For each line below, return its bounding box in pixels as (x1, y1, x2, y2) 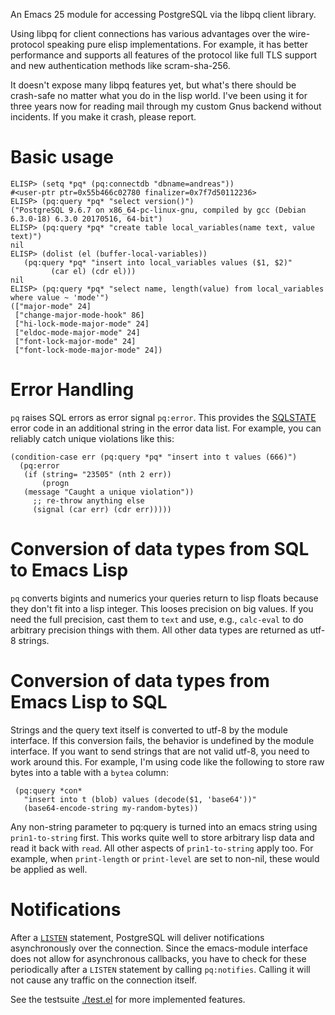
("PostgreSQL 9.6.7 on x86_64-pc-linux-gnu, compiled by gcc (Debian (10, 205, 307, 215)
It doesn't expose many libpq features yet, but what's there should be (10, 79, 297, 91)
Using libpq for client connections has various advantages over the (10, 28, 287, 39)
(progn (41, 478, 70, 488)
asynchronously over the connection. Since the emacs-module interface (10, 942, 308, 954)
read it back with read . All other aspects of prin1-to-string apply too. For (10, 842, 314, 854)
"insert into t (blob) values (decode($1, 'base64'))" (23, 794, 257, 804)
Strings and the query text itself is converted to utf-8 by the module (10, 724, 288, 736)
